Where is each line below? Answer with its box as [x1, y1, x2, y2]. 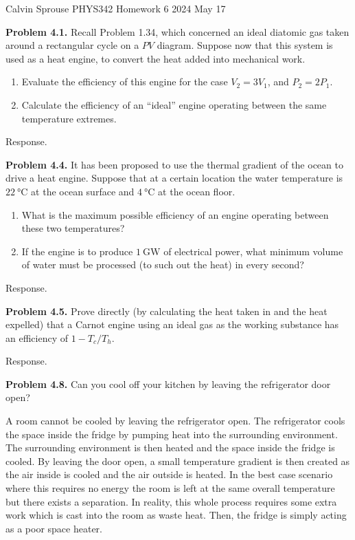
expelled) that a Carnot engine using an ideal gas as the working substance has [5, 317, 339, 332]
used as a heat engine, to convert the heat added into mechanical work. [5, 51, 306, 65]
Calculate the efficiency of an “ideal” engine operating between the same [21, 97, 327, 111]
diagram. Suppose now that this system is [157, 38, 333, 52]
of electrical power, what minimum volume [163, 244, 343, 258]
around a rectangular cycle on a [5, 38, 139, 52]
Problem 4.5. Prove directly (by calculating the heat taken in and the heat [5, 303, 328, 318]
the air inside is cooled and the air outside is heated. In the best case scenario [5, 467, 333, 482]
